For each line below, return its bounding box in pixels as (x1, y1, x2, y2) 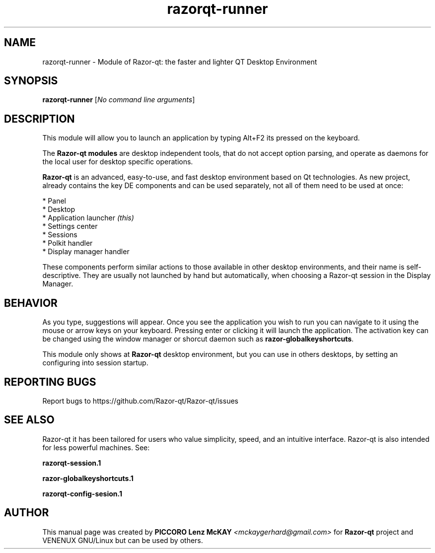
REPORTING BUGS (4, 375, 96, 388)
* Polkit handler (42, 239, 93, 248)
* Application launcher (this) (42, 213, 134, 222)
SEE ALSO (4, 414, 55, 426)
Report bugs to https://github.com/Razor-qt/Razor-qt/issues (42, 396, 238, 405)
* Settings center (42, 222, 98, 231)
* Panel (42, 197, 66, 206)
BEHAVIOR (4, 296, 58, 309)
